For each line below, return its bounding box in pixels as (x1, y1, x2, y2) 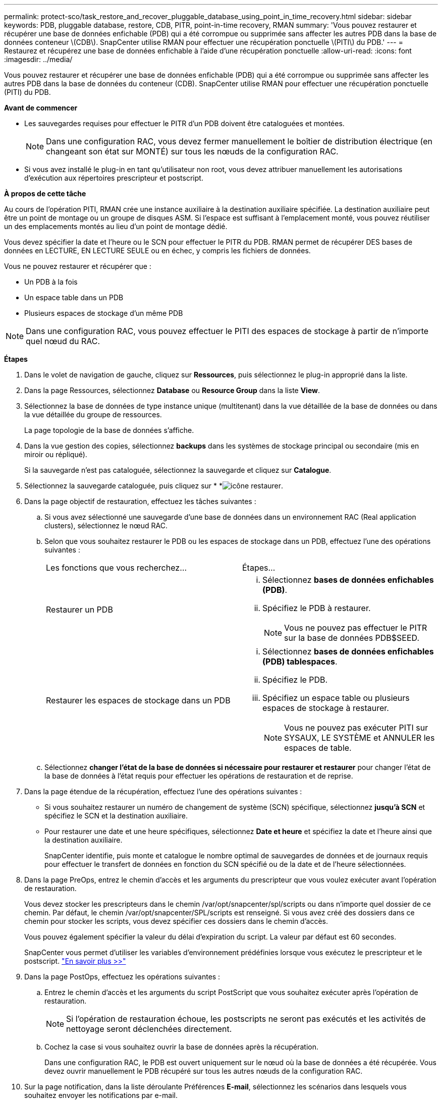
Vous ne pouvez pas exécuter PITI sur (284, 723, 428, 733)
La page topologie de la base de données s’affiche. (24, 426, 194, 434)
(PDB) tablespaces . (262, 656, 338, 667)
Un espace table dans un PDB (24, 293, 124, 302)
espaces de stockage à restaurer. (262, 703, 389, 713)
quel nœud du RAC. (26, 336, 100, 346)
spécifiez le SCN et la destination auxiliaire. (44, 811, 188, 820)
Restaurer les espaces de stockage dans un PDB (46, 695, 231, 705)
